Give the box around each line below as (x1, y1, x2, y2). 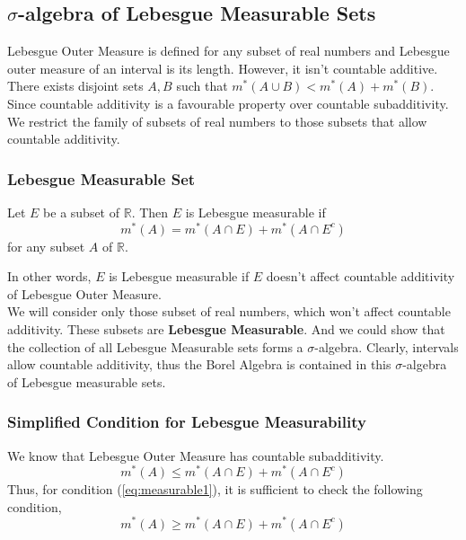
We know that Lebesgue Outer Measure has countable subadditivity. (7, 446, 384, 465)
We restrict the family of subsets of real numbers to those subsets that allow (7, 111, 427, 130)
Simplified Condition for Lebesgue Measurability (7, 411, 366, 433)
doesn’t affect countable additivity (266, 267, 455, 286)
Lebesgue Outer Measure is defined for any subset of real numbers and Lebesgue (7, 41, 450, 60)
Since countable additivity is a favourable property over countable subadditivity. (7, 93, 449, 112)
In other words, (7, 267, 92, 286)
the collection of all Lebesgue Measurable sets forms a (7, 337, 303, 356)
